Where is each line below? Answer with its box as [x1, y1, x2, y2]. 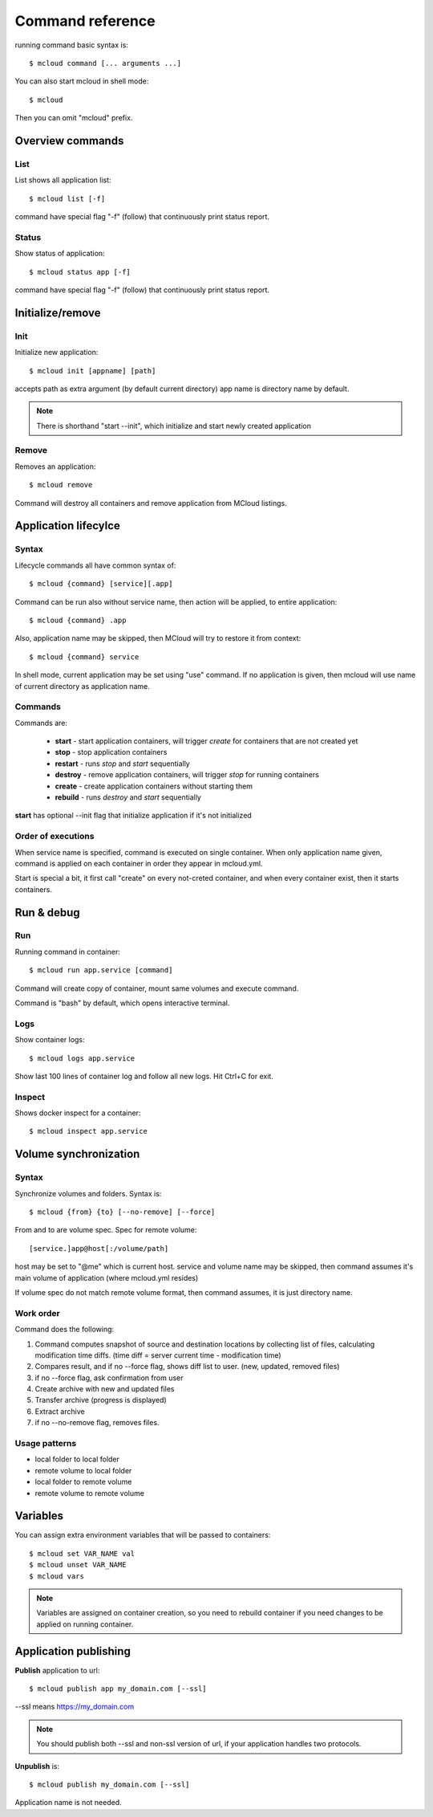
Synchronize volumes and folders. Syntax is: [14, 1188, 162, 1198]
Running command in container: [14, 947, 120, 956]
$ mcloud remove [29, 480, 93, 490]
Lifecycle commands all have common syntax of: [14, 560, 176, 570]
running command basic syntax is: [14, 40, 128, 50]
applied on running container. [36, 1619, 134, 1629]
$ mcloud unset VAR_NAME [29, 1560, 127, 1570]
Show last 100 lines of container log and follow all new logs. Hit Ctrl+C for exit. [14, 1071, 274, 1081]
